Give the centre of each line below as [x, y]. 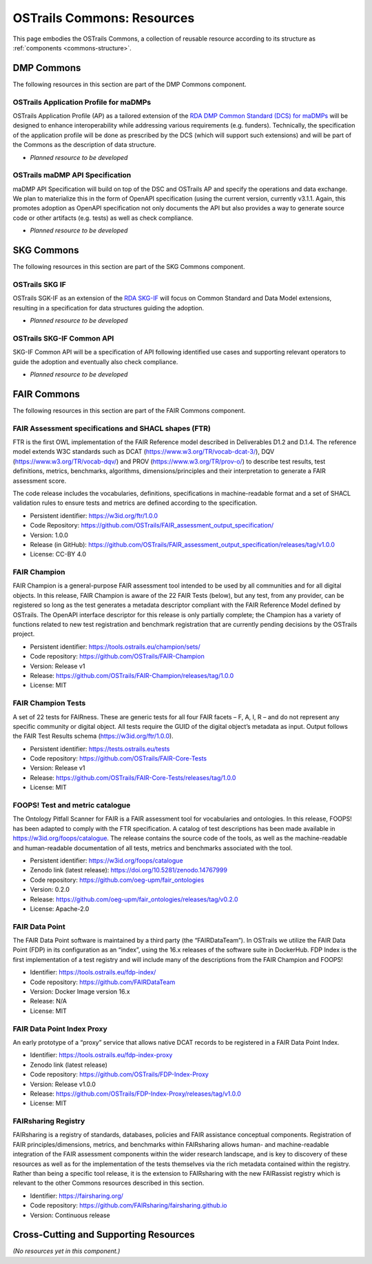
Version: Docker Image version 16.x [80, 992]
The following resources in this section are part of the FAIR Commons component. [129, 410]
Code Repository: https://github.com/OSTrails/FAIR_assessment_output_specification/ [152, 525]
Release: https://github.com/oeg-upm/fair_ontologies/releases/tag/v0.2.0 [134, 899]
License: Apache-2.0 [60, 909]
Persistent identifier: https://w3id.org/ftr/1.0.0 [94, 515]
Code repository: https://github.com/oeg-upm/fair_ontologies [117, 880]
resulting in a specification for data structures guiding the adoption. [108, 308]
